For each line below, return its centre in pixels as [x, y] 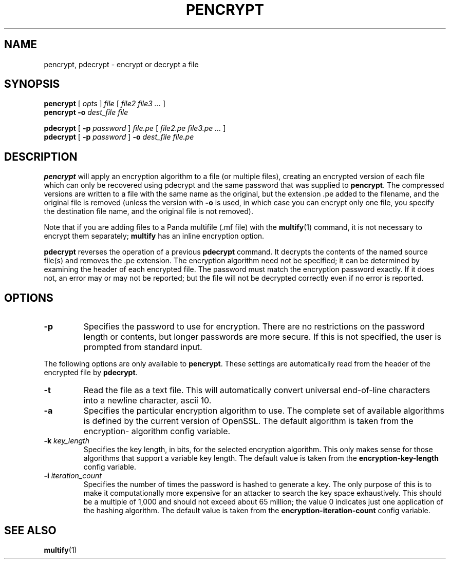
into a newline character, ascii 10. [147, 401]
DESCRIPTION [41, 157]
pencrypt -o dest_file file [86, 112]
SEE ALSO [30, 530]
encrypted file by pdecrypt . [91, 373]
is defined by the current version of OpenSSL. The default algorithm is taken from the [248, 421]
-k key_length [67, 441]
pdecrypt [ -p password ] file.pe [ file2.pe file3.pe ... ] [135, 128]
